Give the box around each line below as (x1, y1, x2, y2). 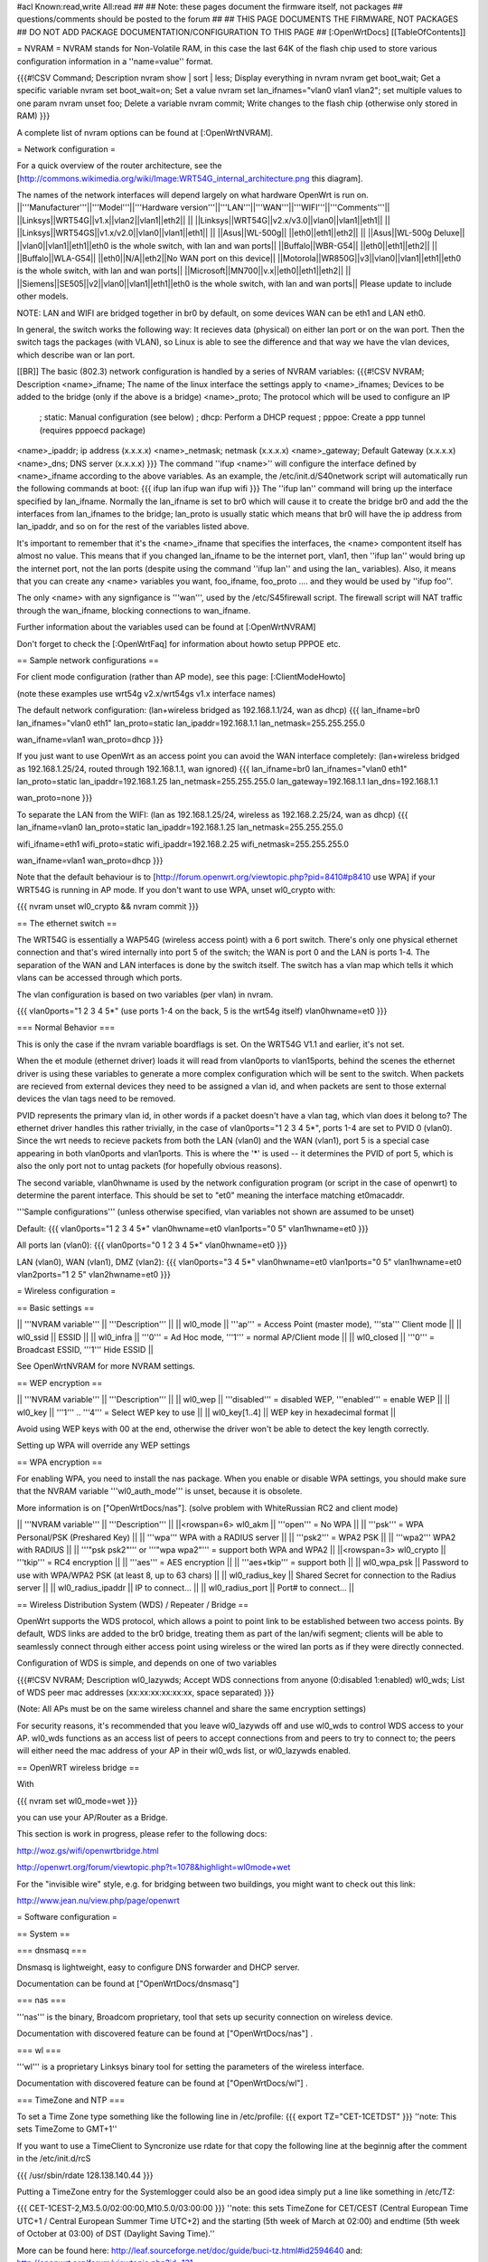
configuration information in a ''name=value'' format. (16, 55, 213, 67)
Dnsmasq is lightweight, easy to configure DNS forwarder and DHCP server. (16, 1962, 300, 1972)
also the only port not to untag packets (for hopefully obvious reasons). (16, 1161, 282, 1172)
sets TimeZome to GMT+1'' (16, 2124, 117, 2134)
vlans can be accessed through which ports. (16, 973, 183, 984)
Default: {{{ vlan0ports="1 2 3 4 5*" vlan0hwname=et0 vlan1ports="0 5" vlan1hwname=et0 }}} (16, 1222, 370, 1234)
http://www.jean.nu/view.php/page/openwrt (16, 1896, 180, 1906)
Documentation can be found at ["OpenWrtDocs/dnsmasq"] (16, 1978, 239, 1989)
